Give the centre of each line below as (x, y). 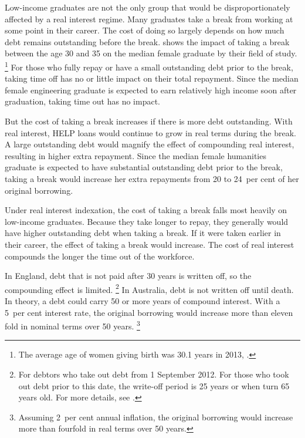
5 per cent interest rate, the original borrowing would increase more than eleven (149, 312)
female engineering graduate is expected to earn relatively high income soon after (151, 90)
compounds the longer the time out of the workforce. (100, 256)
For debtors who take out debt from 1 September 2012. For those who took (154, 374)
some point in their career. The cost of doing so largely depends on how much (145, 30)
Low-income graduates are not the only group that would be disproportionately (148, 7)
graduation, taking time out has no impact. (82, 101)
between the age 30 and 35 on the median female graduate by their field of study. (151, 53)
